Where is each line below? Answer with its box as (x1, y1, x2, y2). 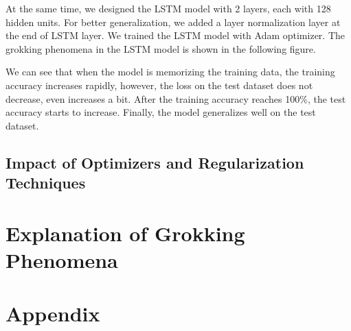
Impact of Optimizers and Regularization (5, 151, 304, 173)
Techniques (5, 172, 86, 193)
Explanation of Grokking (5, 219, 245, 247)
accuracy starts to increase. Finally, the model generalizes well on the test (5, 105, 316, 119)
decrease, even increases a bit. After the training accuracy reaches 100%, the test (5, 91, 346, 106)
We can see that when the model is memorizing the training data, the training (5, 64, 335, 79)
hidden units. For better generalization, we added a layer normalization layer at (5, 14, 341, 29)
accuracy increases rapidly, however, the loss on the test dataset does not (5, 77, 313, 92)
